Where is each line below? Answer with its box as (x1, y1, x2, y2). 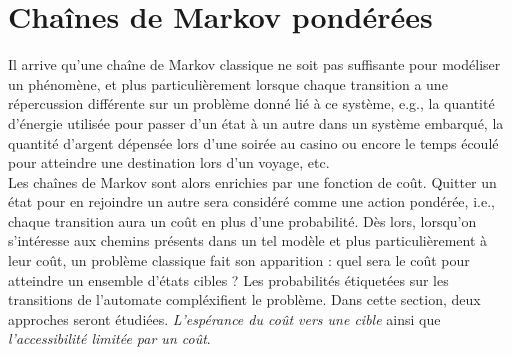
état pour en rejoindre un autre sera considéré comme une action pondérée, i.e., (8, 191, 495, 212)
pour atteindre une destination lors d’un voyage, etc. (8, 152, 330, 173)
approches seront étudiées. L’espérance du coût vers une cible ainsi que (8, 308, 441, 329)
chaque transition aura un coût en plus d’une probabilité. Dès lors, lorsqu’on (8, 210, 477, 231)
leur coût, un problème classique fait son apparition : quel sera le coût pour (8, 250, 470, 271)
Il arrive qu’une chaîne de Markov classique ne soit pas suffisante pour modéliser (8, 54, 501, 75)
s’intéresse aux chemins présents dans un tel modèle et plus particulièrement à (8, 230, 488, 251)
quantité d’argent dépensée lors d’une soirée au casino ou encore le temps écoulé (8, 132, 499, 153)
